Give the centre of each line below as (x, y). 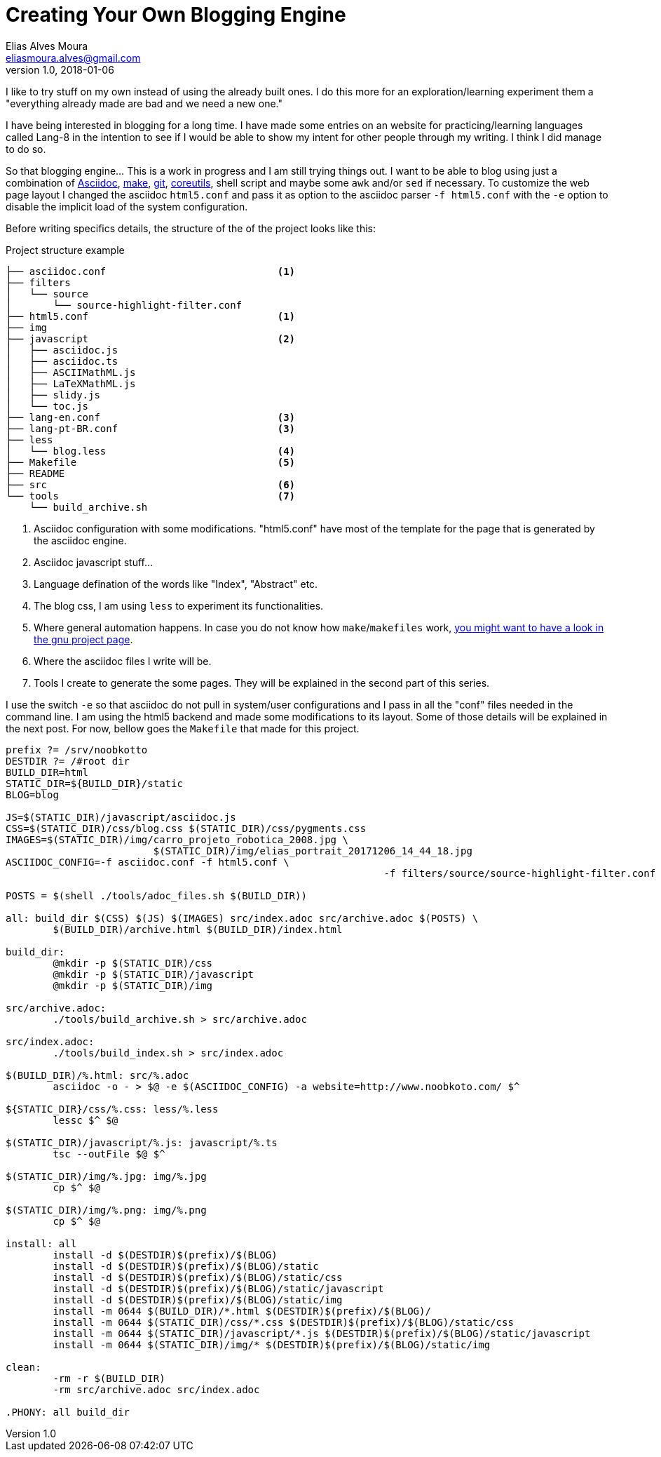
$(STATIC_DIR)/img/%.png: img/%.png (106, 1210)
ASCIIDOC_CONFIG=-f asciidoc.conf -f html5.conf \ (148, 862)
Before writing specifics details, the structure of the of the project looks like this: (191, 228)
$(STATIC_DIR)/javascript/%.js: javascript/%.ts (142, 1142)
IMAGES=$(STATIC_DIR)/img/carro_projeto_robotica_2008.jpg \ (177, 839)
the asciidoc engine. (80, 540)
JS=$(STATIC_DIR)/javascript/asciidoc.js (121, 817)
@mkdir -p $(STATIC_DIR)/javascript (154, 974)
